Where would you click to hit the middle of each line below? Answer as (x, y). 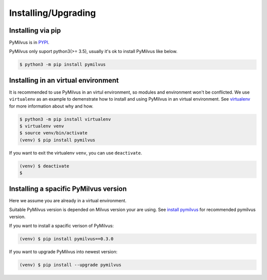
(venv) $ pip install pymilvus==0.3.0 (67, 239)
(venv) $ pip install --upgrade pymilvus (70, 265)
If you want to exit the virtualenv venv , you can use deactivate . (76, 153)
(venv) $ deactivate (44, 166)
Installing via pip (35, 30)
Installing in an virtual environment (64, 80)
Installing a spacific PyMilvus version (68, 189)
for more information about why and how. (51, 106)
